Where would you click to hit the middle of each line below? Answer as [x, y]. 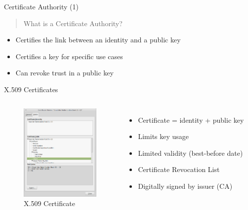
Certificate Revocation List [179, 169]
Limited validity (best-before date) [190, 153]
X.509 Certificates [31, 89]
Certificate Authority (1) [41, 6]
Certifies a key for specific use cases [69, 56]
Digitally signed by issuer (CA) [185, 186]
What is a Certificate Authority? [73, 23]
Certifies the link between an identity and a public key [98, 40]
